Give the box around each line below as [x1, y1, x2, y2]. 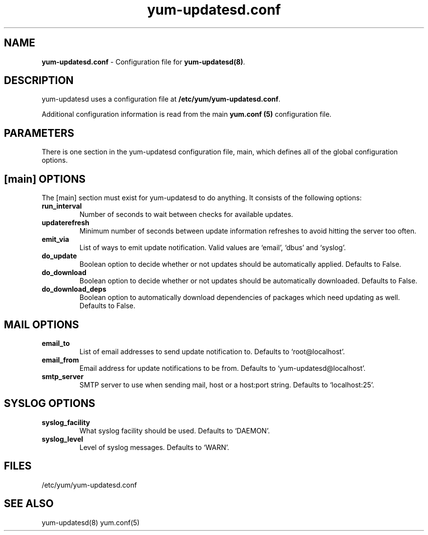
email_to [42, 339, 70, 347]
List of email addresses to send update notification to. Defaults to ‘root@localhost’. [79, 347, 345, 356]
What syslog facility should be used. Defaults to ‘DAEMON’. [79, 426, 270, 435]
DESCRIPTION [4, 74, 74, 87]
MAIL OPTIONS [4, 318, 79, 331]
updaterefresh [42, 218, 89, 227]
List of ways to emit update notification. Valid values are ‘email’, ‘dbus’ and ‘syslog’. [79, 243, 346, 252]
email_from [42, 355, 79, 364]
